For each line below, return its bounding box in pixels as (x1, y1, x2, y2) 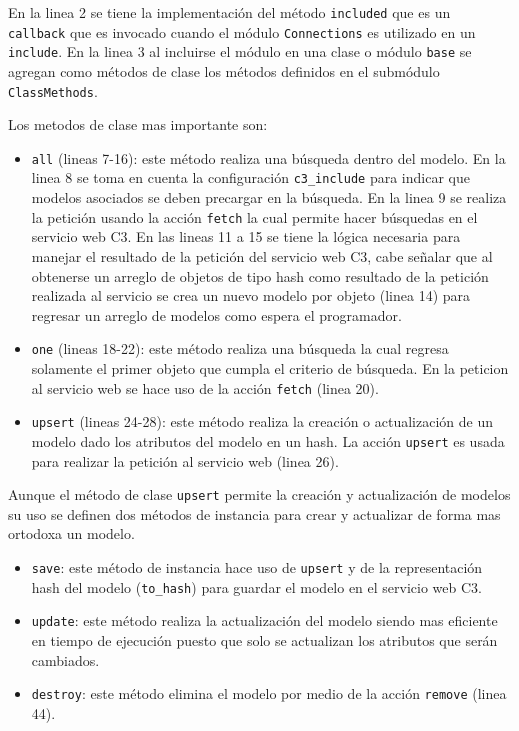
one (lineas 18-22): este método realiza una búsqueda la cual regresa (31, 338, 449, 359)
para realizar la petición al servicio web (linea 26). (31, 450, 339, 471)
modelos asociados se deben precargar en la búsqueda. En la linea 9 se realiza (31, 187, 507, 208)
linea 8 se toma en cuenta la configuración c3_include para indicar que (31, 167, 470, 188)
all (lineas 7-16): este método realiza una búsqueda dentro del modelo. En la (31, 147, 506, 168)
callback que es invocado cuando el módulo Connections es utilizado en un (8, 21, 476, 42)
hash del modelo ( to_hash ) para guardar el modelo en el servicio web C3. (31, 576, 482, 597)
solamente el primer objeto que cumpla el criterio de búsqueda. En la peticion (31, 358, 509, 378)
